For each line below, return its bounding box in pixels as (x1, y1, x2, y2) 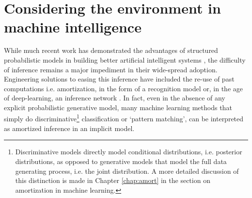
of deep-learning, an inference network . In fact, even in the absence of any (4, 93, 225, 103)
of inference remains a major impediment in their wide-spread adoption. (4, 64, 218, 74)
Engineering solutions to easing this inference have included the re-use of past (4, 74, 235, 84)
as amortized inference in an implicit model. (4, 123, 135, 133)
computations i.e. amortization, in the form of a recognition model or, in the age (4, 83, 243, 93)
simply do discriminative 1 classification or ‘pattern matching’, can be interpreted (4, 112, 244, 124)
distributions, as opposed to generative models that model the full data (15, 156, 227, 166)
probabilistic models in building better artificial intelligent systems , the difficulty (4, 54, 246, 65)
